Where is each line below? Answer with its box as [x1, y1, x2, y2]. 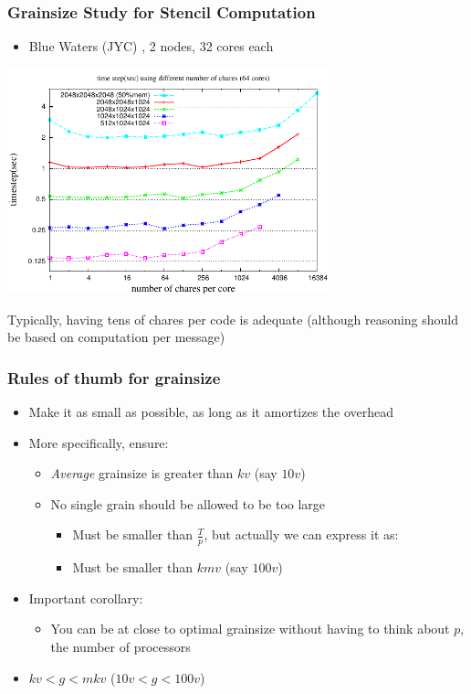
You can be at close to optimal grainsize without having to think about [50, 619, 450, 638]
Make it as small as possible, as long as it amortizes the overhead [28, 401, 394, 421]
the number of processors [50, 636, 191, 656]
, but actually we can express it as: [204, 525, 399, 544]
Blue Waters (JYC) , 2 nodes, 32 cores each [28, 37, 274, 56]
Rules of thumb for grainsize [7, 366, 221, 389]
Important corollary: [28, 588, 143, 607]
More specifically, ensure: [28, 432, 169, 452]
